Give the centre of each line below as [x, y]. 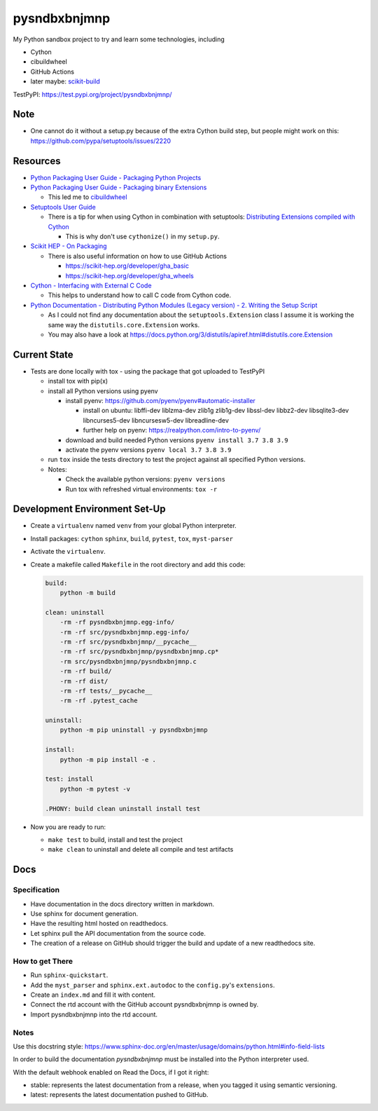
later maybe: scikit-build [65, 81]
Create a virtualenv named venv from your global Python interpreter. [134, 526]
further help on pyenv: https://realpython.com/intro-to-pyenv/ [172, 430]
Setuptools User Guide [63, 207]
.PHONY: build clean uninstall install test [123, 809]
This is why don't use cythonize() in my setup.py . [142, 237]
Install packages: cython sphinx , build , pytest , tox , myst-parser [132, 538]
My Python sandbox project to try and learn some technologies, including [119, 39]
